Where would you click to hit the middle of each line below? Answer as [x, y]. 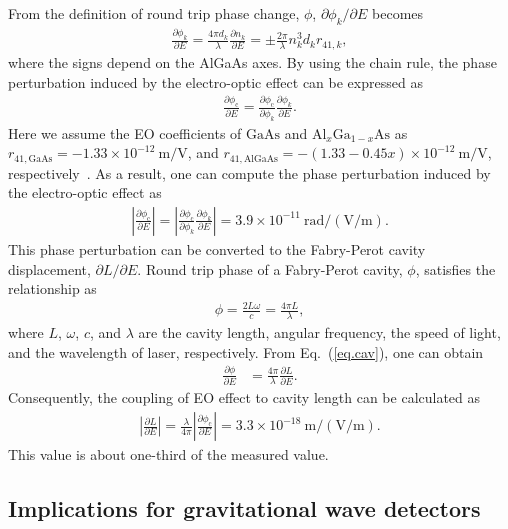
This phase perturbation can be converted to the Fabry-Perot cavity [217, 248]
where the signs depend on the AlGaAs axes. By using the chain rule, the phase [252, 61]
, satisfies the [455, 268]
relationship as [52, 288]
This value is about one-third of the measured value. [168, 454]
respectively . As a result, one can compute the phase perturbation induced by [249, 172]
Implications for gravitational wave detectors [244, 508]
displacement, [49, 268]
